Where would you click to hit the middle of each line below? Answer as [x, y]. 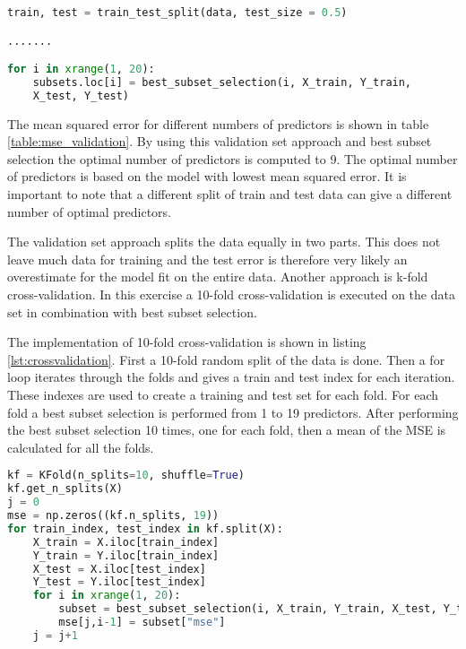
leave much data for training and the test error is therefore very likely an [207, 259]
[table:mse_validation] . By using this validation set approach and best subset [220, 141]
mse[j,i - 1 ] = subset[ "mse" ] [142, 622]
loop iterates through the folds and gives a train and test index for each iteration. [231, 377]
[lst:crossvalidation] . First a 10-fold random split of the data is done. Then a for [226, 359]
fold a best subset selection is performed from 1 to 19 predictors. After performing [233, 412]
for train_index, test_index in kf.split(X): [145, 528]
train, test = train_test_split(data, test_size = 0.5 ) [177, 13]
